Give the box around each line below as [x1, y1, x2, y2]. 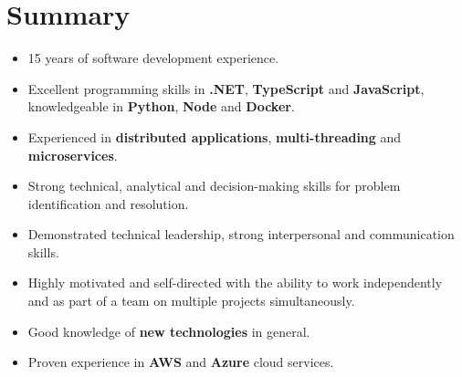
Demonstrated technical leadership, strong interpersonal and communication [27, 225, 455, 244]
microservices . [27, 145, 118, 164]
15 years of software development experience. [27, 48, 279, 68]
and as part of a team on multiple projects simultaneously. [27, 291, 355, 310]
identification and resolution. [27, 194, 189, 213]
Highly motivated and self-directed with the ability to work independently [27, 273, 443, 292]
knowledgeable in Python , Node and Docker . [27, 97, 295, 116]
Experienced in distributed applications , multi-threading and [27, 127, 402, 146]
